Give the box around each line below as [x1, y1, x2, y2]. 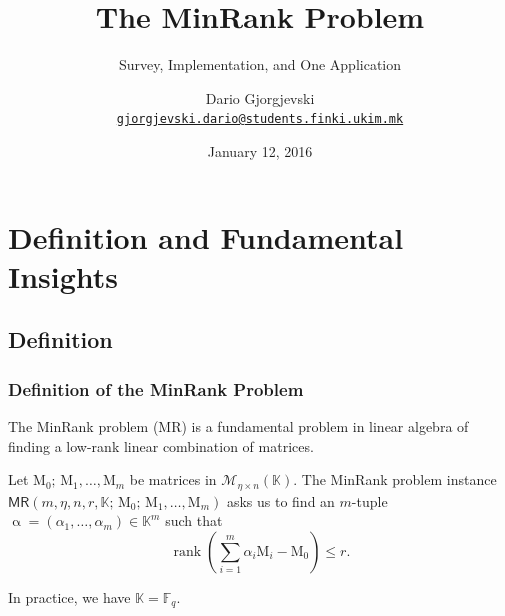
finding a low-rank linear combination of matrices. [8, 435, 314, 456]
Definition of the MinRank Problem [8, 376, 304, 401]
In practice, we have [8, 586, 131, 607]
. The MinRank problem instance [293, 469, 497, 490]
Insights [8, 255, 119, 296]
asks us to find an [226, 490, 335, 511]
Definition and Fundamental [8, 216, 404, 257]
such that [165, 510, 223, 531]
